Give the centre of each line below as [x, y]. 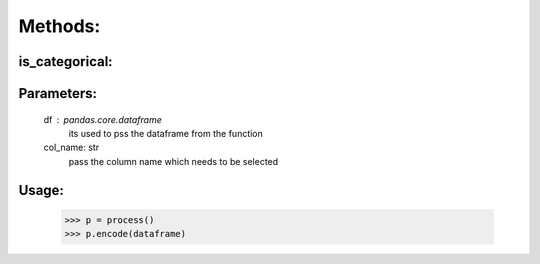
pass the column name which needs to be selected [173, 161]
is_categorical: [66, 61]
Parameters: [57, 93]
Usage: [41, 190]
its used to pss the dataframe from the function [166, 133]
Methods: [59, 26]
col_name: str [71, 147]
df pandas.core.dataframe [102, 119]
